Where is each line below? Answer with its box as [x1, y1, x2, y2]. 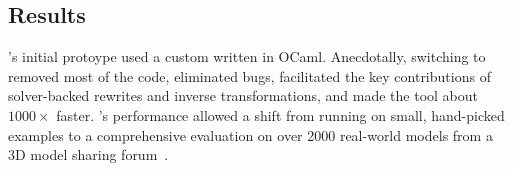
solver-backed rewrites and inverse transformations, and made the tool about [8, 85, 479, 106]
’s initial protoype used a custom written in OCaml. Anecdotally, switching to [8, 46, 486, 67]
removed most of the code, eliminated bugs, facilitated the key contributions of [8, 65, 491, 86]
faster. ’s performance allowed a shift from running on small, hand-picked [56, 104, 505, 125]
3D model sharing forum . [8, 144, 169, 165]
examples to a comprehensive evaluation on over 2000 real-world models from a [8, 124, 493, 145]
